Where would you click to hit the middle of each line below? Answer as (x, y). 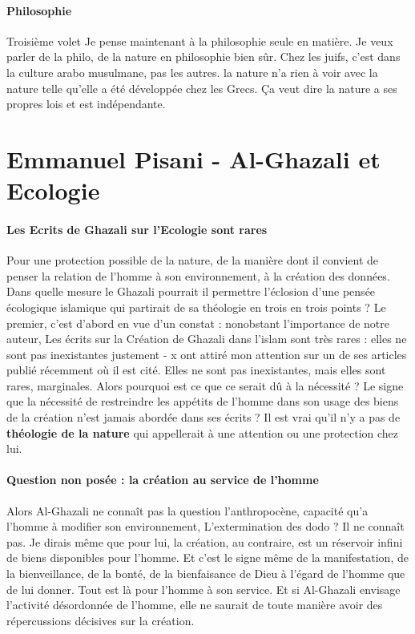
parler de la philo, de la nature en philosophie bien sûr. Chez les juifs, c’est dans (203, 57)
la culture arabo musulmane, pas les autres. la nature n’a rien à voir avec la (192, 72)
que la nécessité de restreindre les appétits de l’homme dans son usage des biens (203, 401)
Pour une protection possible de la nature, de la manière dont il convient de (193, 260)
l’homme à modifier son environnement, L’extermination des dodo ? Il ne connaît (205, 526)
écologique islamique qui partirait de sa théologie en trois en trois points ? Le (196, 307)
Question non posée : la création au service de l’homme (163, 480)
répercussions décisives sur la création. (101, 620)
